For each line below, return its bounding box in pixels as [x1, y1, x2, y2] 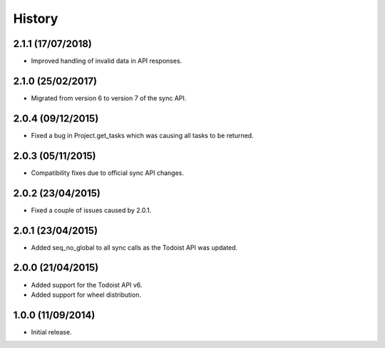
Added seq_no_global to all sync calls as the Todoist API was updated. [31, 243, 238, 252]
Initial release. [31, 327, 72, 336]
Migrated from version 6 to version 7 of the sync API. [31, 93, 187, 102]
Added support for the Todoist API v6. [31, 280, 143, 289]
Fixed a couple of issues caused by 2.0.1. [31, 206, 152, 214]
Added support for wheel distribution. [31, 290, 142, 299]
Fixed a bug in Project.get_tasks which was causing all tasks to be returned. [31, 131, 254, 139]
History [13, 11, 58, 26]
